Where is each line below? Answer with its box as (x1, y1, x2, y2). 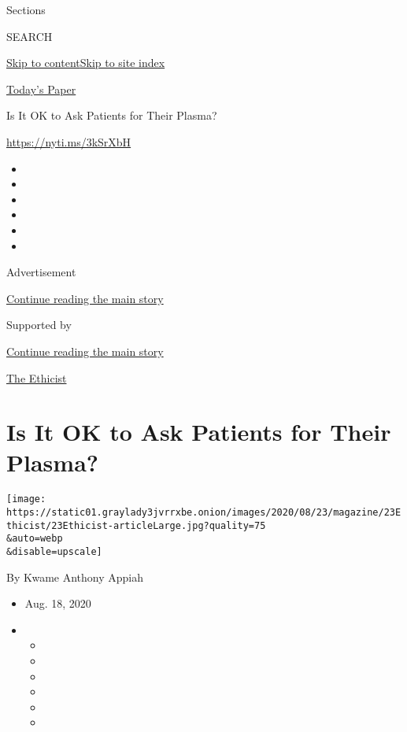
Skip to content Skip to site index (6, 54, 165, 71)
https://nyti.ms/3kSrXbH (6, 133, 131, 150)
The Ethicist (6, 369, 67, 386)
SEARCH (6, 28, 53, 44)
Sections (6, 2, 46, 17)
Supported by (6, 316, 72, 333)
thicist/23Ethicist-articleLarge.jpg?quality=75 (6, 519, 266, 531)
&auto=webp (6, 533, 63, 545)
